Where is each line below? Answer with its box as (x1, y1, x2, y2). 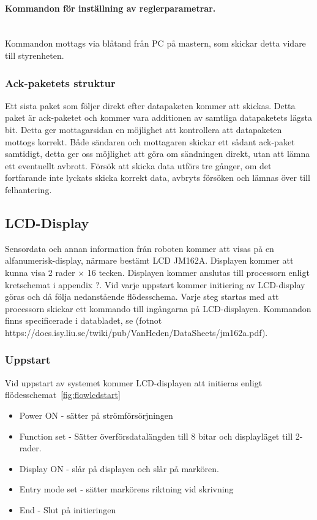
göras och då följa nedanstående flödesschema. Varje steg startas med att (5, 290, 279, 303)
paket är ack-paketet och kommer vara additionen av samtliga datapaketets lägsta (5, 111, 312, 124)
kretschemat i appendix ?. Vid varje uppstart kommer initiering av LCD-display (5, 278, 305, 291)
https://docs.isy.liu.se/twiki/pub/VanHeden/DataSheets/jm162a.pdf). (5, 326, 268, 338)
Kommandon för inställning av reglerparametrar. (5, 1, 216, 14)
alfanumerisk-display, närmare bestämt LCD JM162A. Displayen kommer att (5, 254, 294, 267)
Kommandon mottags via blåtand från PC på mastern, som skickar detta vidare (5, 37, 306, 50)
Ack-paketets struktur (5, 75, 116, 90)
